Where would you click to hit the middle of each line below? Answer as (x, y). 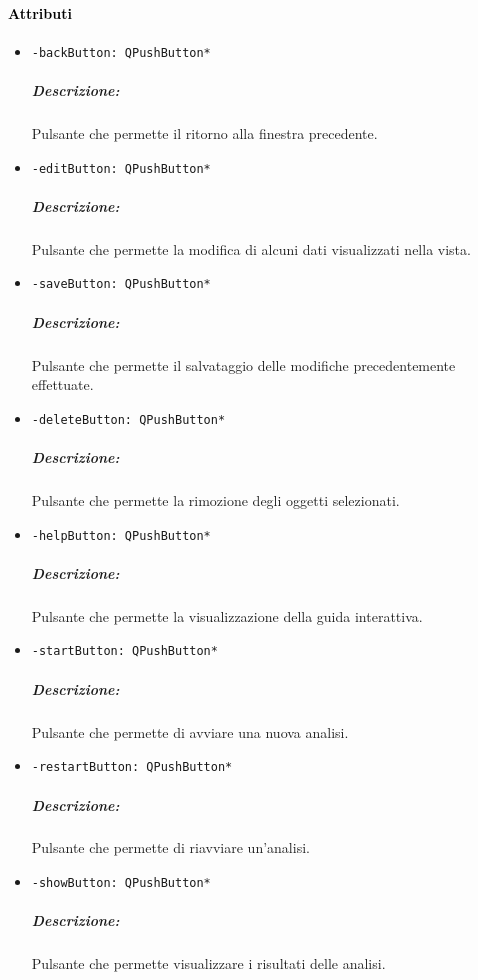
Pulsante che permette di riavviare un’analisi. (170, 847)
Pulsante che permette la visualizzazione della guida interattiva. (227, 615)
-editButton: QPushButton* (121, 168)
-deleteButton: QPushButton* (128, 419)
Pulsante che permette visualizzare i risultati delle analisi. (208, 963)
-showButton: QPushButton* (121, 883)
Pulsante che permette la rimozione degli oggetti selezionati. (215, 500)
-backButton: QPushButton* (121, 52)
